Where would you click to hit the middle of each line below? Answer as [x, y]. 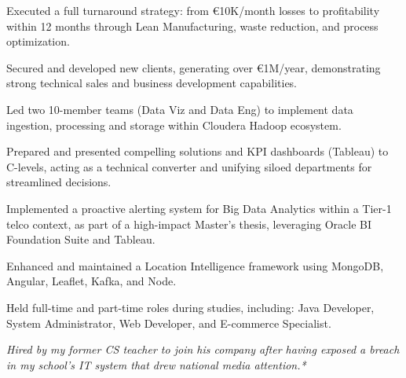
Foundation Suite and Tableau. [81, 239]
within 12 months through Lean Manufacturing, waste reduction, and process [192, 26]
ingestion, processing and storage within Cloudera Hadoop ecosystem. [174, 125]
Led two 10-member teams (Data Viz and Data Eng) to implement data [180, 109]
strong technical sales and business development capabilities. [152, 83]
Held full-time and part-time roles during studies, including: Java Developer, [190, 307]
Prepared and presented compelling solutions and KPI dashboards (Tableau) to [198, 151]
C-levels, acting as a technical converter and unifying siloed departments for [189, 166]
